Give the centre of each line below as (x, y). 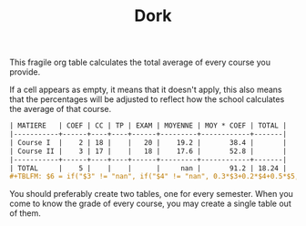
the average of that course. (61, 109)
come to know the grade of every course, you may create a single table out (150, 204)
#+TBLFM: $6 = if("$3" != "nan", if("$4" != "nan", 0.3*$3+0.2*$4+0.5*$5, (154, 177)
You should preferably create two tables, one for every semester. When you (152, 194)
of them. (25, 213)
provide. (25, 72)
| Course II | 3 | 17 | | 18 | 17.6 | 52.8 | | (148, 151)
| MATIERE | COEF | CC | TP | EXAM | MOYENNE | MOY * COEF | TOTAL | (148, 126)
